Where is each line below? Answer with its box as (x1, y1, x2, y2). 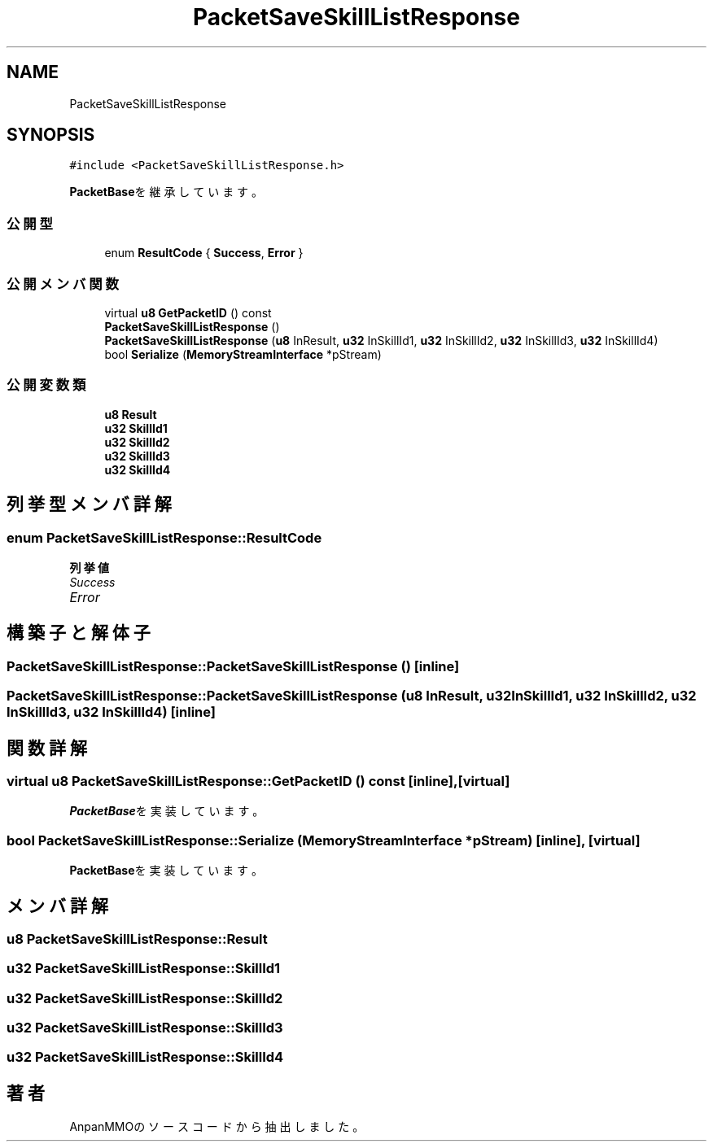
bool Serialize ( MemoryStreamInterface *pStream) (104, 347, 382, 361)
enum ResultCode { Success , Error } (104, 246, 304, 260)
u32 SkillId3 (104, 448, 170, 463)
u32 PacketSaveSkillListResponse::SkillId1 (7, 960, 281, 977)
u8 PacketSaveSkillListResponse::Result (7, 930, 268, 947)
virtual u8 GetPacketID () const (104, 305, 272, 320)
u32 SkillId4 (104, 462, 171, 477)
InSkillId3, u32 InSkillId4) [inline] (7, 704, 216, 721)
